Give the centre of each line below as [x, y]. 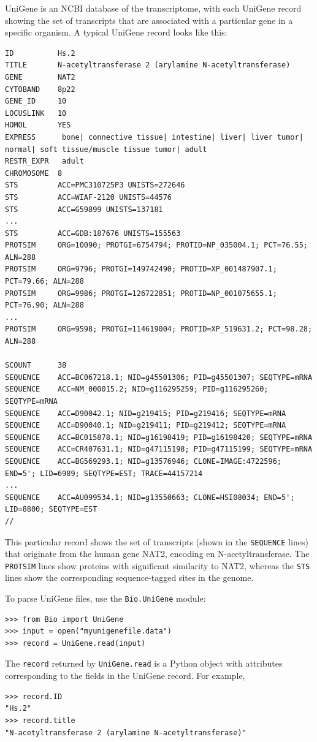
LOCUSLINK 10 [36, 113]
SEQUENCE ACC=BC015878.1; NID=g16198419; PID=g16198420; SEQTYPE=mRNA [159, 437]
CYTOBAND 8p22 [40, 89]
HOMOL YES [38, 125]
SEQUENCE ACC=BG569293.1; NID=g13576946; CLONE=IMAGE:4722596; [143, 461]
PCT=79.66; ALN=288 [44, 282]
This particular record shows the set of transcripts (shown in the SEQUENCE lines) [157, 541]
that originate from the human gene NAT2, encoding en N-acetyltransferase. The [157, 554]
